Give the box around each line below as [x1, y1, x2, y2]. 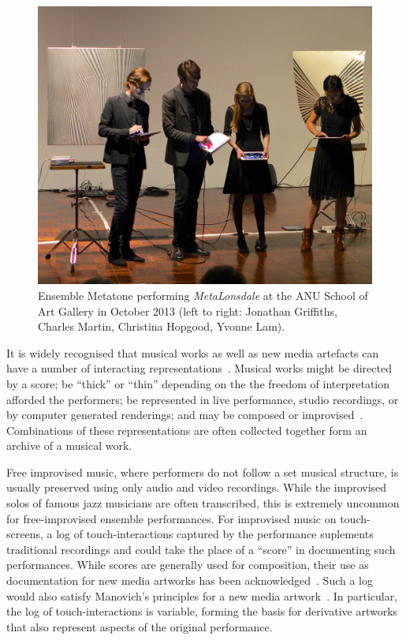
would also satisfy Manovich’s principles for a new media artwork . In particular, [6, 587, 398, 604]
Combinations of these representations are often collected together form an [6, 421, 367, 438]
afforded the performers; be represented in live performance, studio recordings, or [6, 391, 399, 407]
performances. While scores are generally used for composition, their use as [6, 556, 369, 573]
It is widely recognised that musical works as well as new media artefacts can [6, 344, 379, 361]
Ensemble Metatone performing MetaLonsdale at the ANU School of [38, 286, 368, 303]
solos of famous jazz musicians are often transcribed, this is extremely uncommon [6, 495, 400, 511]
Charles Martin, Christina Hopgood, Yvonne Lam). [38, 318, 285, 335]
